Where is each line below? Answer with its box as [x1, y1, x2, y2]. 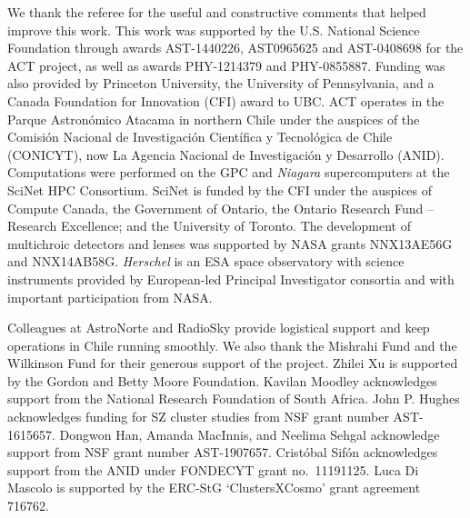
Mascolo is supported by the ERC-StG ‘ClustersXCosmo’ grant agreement [7, 478, 421, 497]
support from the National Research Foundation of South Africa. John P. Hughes [7, 389, 460, 408]
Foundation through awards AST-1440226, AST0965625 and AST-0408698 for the [7, 38, 464, 57]
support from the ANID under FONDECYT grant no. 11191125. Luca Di [7, 460, 419, 479]
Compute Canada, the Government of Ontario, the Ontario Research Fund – [7, 198, 434, 217]
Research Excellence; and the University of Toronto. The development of [7, 216, 411, 235]
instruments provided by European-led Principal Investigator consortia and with [7, 269, 455, 288]
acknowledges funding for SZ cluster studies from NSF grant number [7, 407, 389, 426]
